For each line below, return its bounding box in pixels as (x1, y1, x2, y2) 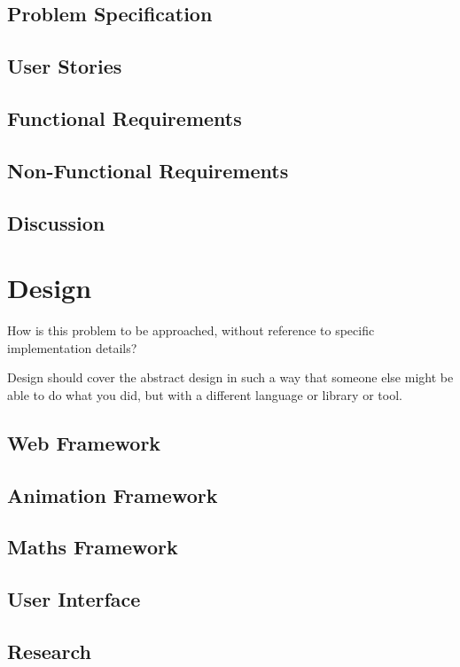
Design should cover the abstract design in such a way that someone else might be (7, 368, 454, 387)
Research (7, 637, 91, 664)
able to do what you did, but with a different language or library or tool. (7, 385, 402, 404)
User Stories (7, 52, 122, 80)
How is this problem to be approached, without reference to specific (7, 321, 375, 340)
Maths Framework (7, 533, 178, 561)
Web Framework (7, 428, 161, 456)
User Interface (7, 585, 141, 613)
